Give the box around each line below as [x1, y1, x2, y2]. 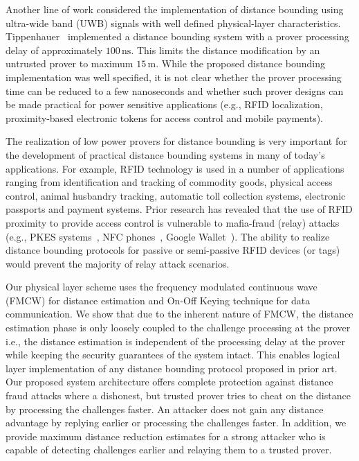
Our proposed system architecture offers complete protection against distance [6, 374, 333, 389]
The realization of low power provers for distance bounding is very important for [6, 134, 347, 148]
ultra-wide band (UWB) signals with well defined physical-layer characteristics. [6, 15, 341, 30]
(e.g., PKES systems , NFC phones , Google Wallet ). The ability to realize [6, 229, 330, 243]
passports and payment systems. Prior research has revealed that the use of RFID [6, 202, 353, 216]
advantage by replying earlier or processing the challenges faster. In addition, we [6, 415, 347, 430]
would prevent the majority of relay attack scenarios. [6, 256, 230, 270]
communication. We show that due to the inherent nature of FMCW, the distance [6, 306, 353, 321]
